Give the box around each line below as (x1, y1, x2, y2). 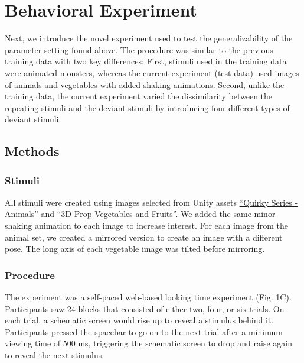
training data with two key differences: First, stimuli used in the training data (5, 55, 287, 67)
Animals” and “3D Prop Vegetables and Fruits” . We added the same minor (5, 208, 276, 220)
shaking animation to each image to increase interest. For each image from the (5, 219, 289, 232)
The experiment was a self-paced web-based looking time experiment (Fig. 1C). (5, 291, 292, 303)
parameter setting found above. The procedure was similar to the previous (5, 43, 273, 56)
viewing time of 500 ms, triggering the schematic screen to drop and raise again (5, 337, 292, 349)
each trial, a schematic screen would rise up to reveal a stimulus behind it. (5, 314, 274, 326)
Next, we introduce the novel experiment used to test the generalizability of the (5, 32, 293, 44)
